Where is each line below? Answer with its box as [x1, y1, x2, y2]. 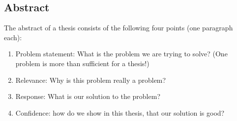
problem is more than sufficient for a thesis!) [15, 58, 149, 68]
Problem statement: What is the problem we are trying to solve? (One [15, 48, 228, 59]
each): [4, 32, 22, 42]
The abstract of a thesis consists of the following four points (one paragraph [4, 23, 233, 33]
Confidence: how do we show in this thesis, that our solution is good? [15, 107, 225, 118]
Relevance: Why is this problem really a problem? [15, 74, 166, 85]
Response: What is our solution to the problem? [15, 91, 160, 101]
